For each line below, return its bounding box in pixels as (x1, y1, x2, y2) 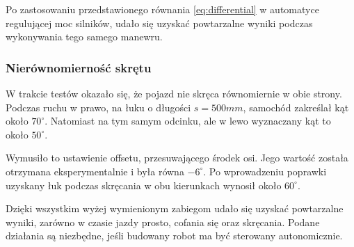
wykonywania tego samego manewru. (6, 29, 163, 44)
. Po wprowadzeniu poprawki (203, 164, 327, 178)
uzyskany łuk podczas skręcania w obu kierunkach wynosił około (6, 177, 282, 192)
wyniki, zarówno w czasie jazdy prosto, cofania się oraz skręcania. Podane (6, 214, 320, 229)
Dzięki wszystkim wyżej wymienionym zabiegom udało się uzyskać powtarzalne (6, 201, 344, 216)
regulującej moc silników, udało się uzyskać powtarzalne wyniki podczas (6, 15, 313, 30)
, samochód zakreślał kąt (243, 99, 349, 114)
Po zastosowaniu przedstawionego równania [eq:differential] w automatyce (6, 2, 319, 16)
